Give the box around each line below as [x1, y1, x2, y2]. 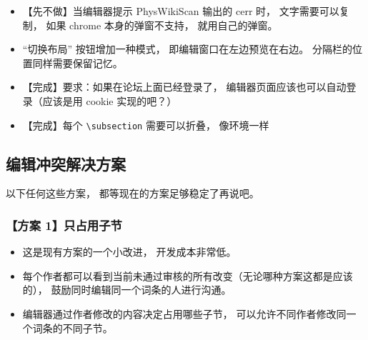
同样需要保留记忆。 [32, 55, 123, 70]
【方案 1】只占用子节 [6, 216, 122, 234]
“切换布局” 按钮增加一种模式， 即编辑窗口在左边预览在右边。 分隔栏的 [22, 41, 352, 56]
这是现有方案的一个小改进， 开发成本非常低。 [22, 244, 237, 259]
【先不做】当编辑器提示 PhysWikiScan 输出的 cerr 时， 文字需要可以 [22, 4, 339, 18]
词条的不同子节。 [32, 320, 113, 335]
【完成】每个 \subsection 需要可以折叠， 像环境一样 [22, 117, 269, 132]
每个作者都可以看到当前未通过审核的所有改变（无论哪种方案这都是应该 [22, 268, 353, 283]
